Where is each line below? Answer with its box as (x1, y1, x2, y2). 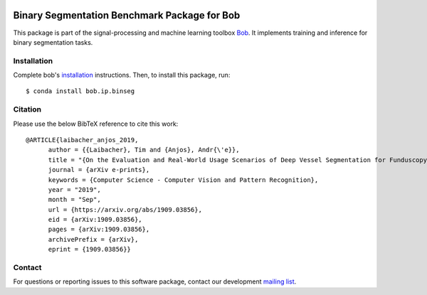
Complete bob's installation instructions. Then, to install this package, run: (13, 71, 231, 80)
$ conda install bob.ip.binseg (26, 87, 135, 95)
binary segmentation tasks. (13, 38, 93, 46)
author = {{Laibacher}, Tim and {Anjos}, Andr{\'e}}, (48, 146, 240, 154)
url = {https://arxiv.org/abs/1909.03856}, (48, 205, 203, 213)
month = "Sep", (48, 195, 101, 204)
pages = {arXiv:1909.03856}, (48, 225, 150, 234)
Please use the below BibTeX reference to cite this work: (13, 119, 179, 128)
